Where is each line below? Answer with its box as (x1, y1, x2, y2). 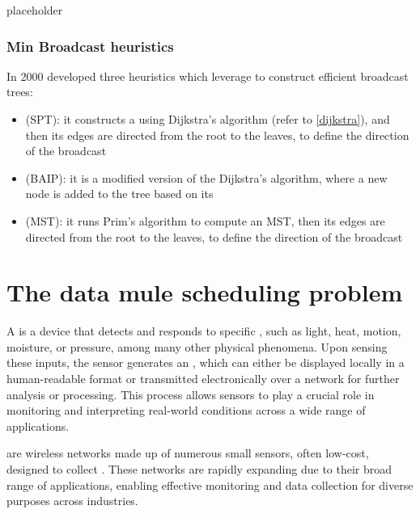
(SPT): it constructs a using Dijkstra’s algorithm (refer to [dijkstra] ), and (25, 111, 390, 127)
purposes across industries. (6, 492, 138, 509)
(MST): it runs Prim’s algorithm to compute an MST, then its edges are (25, 212, 385, 229)
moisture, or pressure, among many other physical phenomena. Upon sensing (6, 338, 388, 355)
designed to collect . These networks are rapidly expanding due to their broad (6, 461, 392, 478)
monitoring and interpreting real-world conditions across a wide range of (6, 402, 366, 419)
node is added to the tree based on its (25, 185, 214, 202)
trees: (6, 83, 33, 100)
